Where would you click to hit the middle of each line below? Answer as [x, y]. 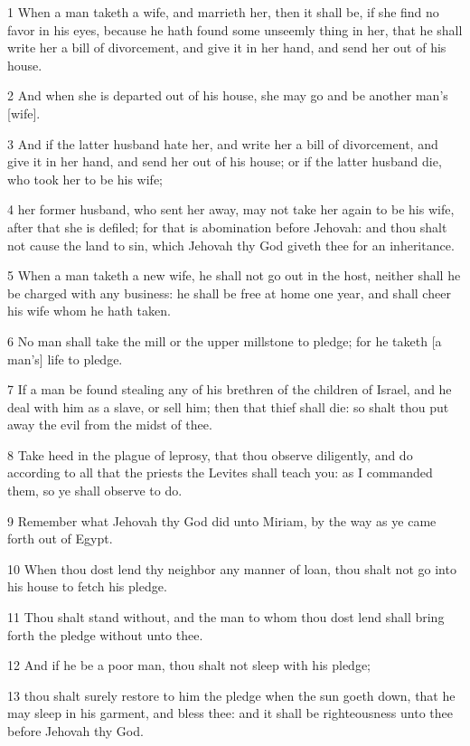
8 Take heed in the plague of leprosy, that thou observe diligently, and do [210, 454]
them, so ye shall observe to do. [95, 491]
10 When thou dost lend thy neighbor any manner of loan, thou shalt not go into [232, 568]
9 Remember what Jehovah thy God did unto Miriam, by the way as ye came [222, 520]
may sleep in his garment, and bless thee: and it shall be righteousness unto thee [230, 713]
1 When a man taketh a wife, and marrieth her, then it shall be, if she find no [223, 12]
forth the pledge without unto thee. [105, 634]
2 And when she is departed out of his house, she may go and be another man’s [228, 95]
